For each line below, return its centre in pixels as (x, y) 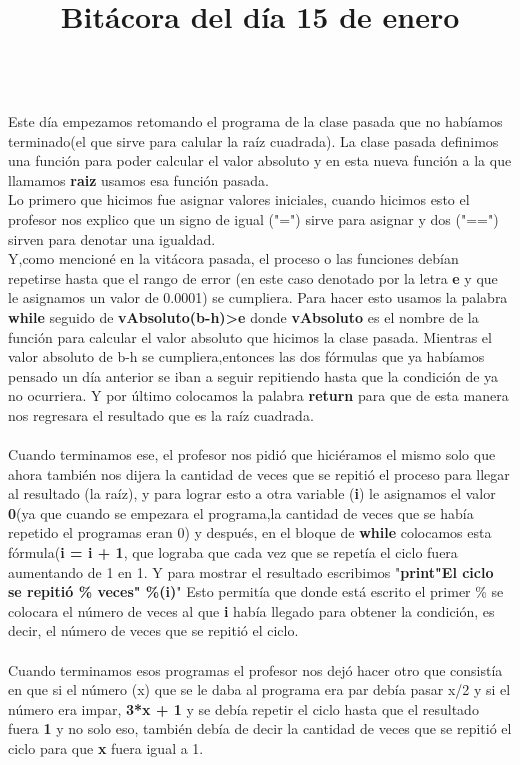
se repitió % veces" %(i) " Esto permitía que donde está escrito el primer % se (256, 591)
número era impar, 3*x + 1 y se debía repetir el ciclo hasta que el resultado (243, 708)
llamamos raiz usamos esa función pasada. (138, 179)
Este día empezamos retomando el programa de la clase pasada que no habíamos (255, 120)
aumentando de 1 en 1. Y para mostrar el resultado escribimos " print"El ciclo (251, 571)
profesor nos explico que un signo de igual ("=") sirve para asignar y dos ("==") (253, 218)
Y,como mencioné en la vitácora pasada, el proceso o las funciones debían (233, 258)
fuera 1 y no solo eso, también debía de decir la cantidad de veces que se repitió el (260, 728)
